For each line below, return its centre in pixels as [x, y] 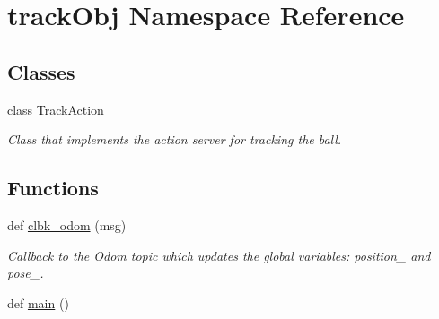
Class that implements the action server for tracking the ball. [175, 139]
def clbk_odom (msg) [67, 224]
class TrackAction [56, 109]
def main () [38, 302]
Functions [53, 188]
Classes [41, 71]
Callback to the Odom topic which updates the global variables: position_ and [219, 255]
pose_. [26, 273]
